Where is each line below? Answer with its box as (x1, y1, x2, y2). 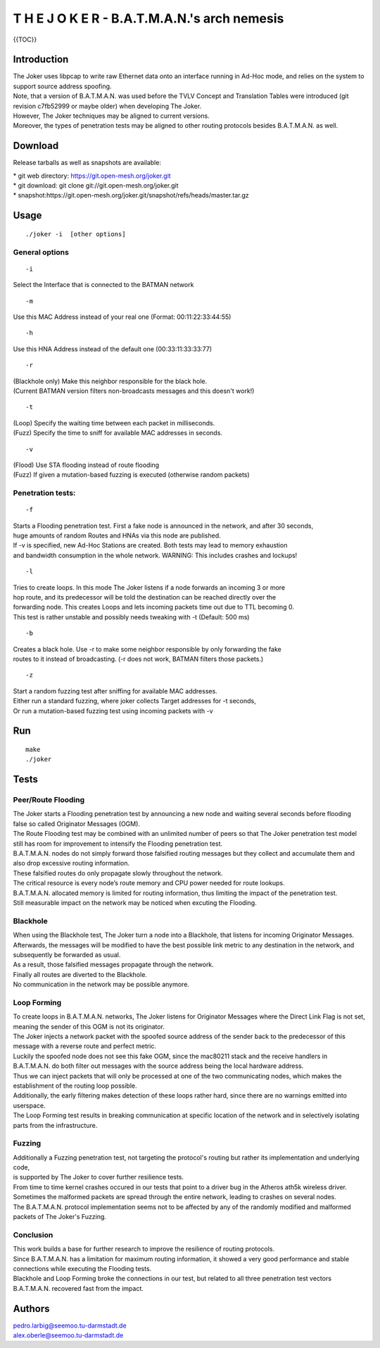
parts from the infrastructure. (13, 1121, 98, 1129)
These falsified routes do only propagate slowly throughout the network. (13, 868, 223, 878)
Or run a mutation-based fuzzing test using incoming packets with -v (13, 706, 214, 715)
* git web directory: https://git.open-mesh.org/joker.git (13, 171, 172, 180)
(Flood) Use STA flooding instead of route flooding (13, 461, 160, 469)
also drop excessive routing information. (13, 859, 130, 868)
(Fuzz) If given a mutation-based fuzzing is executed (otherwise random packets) (13, 470, 250, 479)
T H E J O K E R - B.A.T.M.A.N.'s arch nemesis (13, 11, 284, 26)
